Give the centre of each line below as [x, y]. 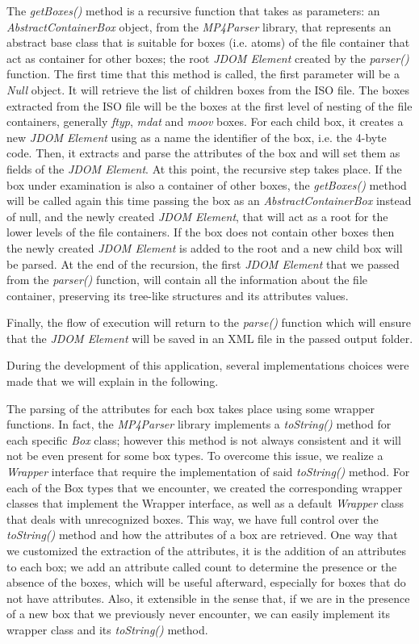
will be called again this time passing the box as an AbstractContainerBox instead [209, 201]
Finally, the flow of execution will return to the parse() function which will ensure [209, 322]
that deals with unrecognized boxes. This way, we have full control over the [193, 519]
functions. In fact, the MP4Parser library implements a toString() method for [199, 424]
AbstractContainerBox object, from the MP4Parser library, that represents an [199, 26]
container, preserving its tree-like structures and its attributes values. [178, 295]
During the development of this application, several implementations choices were [208, 365]
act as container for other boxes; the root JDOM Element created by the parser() [208, 58]
